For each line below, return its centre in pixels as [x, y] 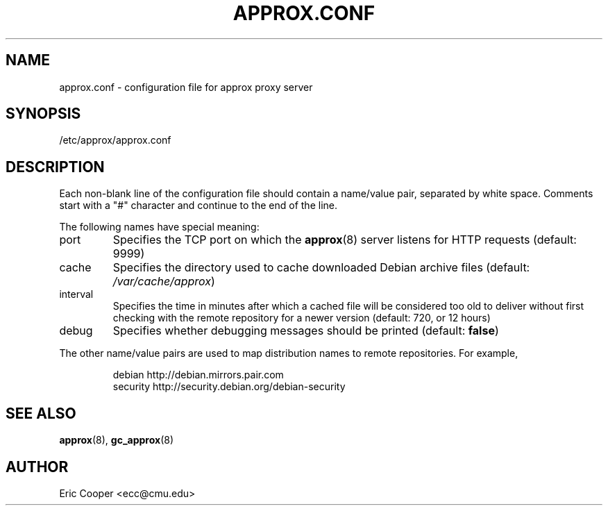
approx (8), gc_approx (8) [117, 440]
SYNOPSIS [43, 114]
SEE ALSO [41, 413]
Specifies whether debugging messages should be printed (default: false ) [306, 331]
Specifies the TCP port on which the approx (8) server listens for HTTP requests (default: [345, 240]
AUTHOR [37, 467]
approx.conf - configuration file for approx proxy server [186, 87]
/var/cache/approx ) [164, 282]
